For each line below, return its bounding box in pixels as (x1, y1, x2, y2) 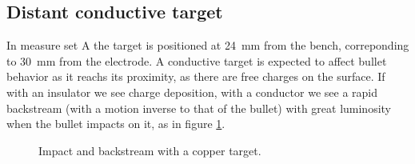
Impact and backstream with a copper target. (38, 142, 261, 158)
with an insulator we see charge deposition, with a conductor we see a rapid (6, 83, 377, 100)
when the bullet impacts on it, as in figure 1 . (6, 115, 225, 132)
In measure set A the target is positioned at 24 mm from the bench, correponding (6, 37, 409, 54)
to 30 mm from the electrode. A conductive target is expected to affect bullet (6, 52, 387, 69)
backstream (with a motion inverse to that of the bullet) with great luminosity (6, 99, 392, 116)
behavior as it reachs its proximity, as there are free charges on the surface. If (6, 68, 385, 85)
